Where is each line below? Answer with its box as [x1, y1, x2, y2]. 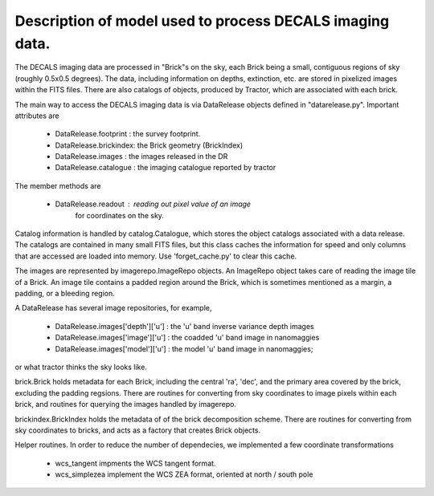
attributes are [14, 111, 59, 120]
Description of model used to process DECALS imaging [14, 12, 390, 30]
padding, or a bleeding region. [14, 288, 116, 298]
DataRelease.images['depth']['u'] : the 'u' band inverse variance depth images [55, 321, 314, 331]
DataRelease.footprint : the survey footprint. [55, 129, 201, 139]
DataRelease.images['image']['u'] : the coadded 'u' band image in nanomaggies [55, 333, 320, 343]
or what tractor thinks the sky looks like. [14, 362, 148, 372]
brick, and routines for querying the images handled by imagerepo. [14, 400, 237, 409]
